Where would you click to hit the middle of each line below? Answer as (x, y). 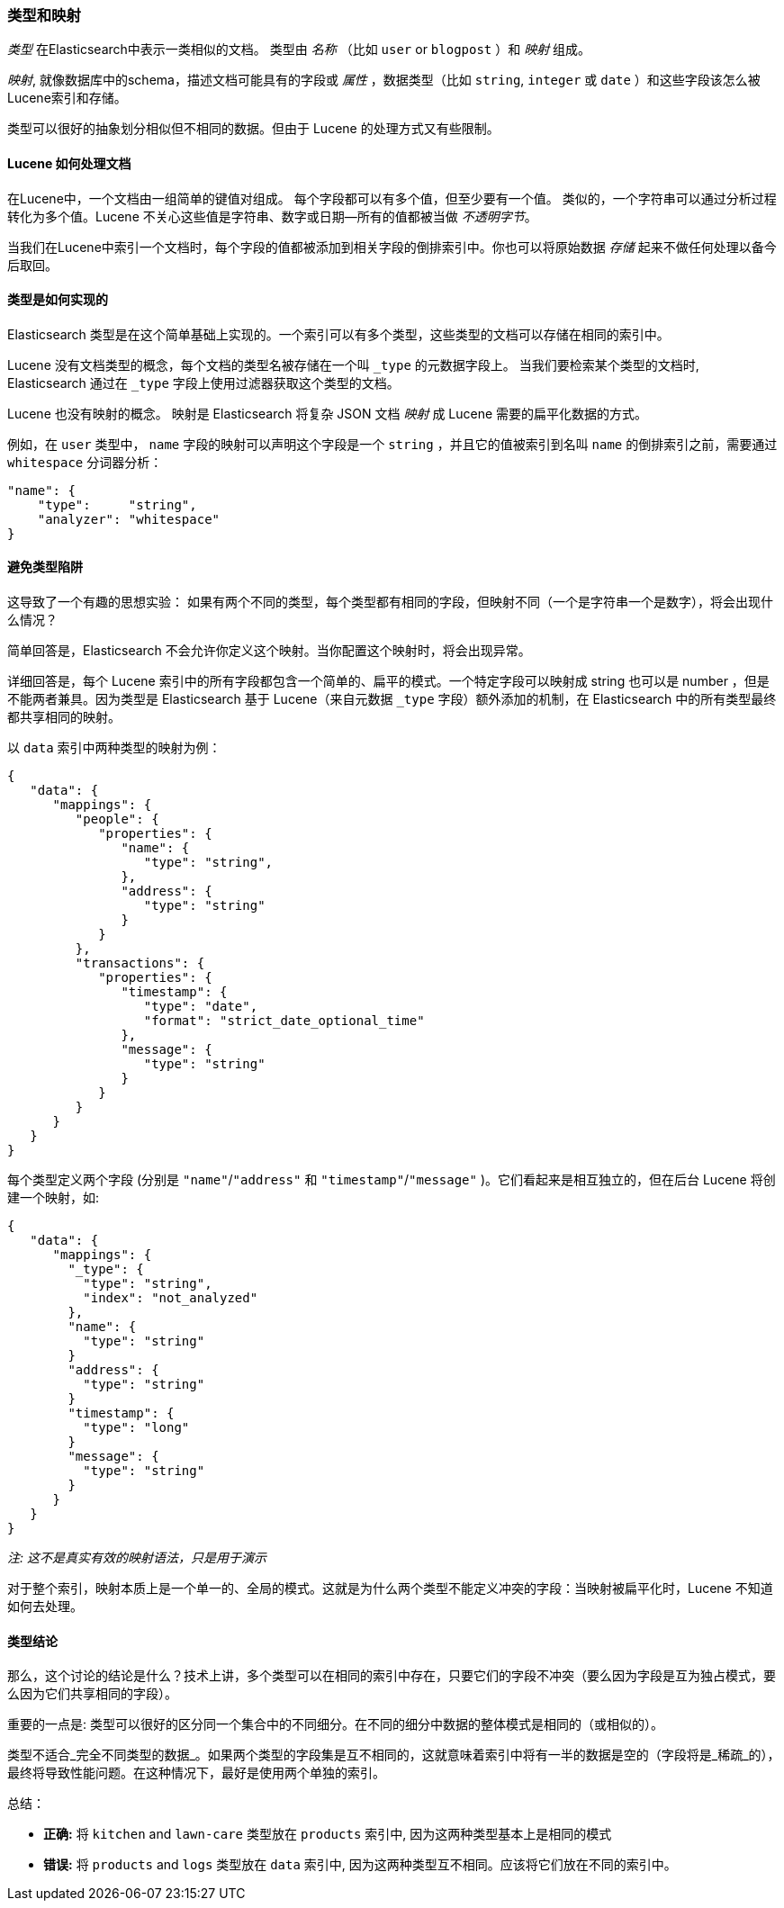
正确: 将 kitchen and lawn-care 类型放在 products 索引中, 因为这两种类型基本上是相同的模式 (328, 1834)
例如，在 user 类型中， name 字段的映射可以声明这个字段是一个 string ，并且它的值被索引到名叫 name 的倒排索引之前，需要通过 (392, 444)
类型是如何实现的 (58, 300)
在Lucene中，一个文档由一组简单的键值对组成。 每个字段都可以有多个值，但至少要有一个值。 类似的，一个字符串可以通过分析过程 (392, 198)
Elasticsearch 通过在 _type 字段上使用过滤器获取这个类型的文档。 (203, 382)
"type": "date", (201, 1007)
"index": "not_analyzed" (171, 1298)
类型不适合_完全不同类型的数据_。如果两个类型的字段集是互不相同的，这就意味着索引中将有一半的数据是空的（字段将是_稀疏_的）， (394, 1755)
